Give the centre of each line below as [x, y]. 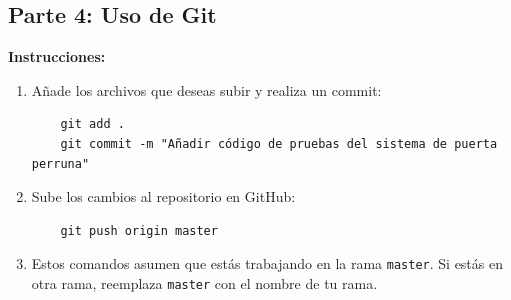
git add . [92, 124]
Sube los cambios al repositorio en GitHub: [163, 196]
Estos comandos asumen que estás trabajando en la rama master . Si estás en [267, 263]
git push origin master [139, 230]
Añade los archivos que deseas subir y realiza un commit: [206, 89]
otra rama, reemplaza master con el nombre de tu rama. [204, 283]
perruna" [60, 163]
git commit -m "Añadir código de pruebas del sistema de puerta [279, 143]
